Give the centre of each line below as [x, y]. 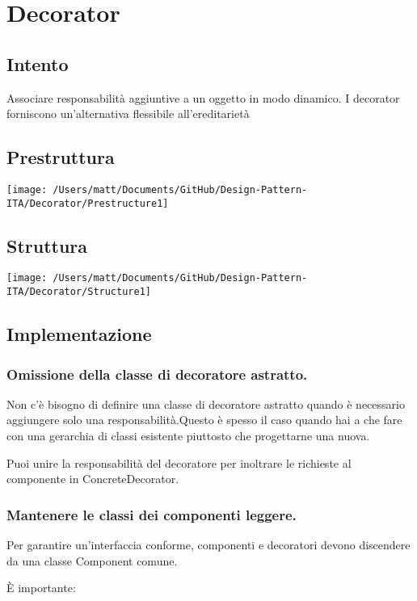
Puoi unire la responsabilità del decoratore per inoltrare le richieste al [179, 462]
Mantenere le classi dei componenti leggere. [152, 514]
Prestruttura [61, 157]
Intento [38, 63]
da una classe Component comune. [92, 560]
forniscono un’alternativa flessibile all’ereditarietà [128, 113]
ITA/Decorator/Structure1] [79, 292]
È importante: [41, 588]
